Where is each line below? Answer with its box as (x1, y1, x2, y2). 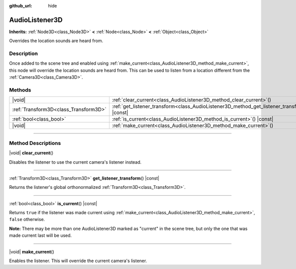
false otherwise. (9, 217, 45, 223)
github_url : (9, 3, 32, 8)
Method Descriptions (9, 139, 61, 146)
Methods (9, 87, 32, 93)
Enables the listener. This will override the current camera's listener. (9, 258, 148, 264)
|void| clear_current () (9, 150, 54, 156)
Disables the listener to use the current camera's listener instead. (9, 159, 142, 165)
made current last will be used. (9, 232, 72, 238)
